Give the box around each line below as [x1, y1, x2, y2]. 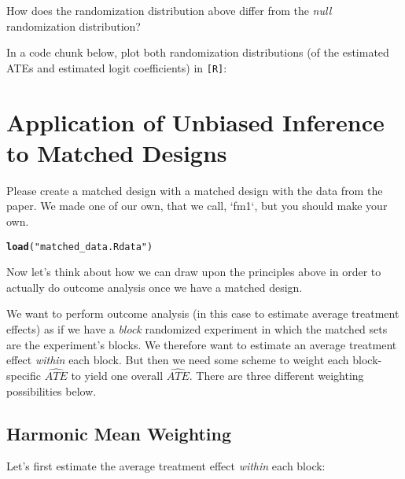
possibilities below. [6, 382, 97, 399]
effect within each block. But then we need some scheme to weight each [6, 352, 349, 368]
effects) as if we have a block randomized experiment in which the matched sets [6, 320, 388, 337]
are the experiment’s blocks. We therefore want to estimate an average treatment [6, 336, 397, 352]
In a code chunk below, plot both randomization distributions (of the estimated [6, 44, 389, 61]
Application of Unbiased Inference [6, 105, 385, 138]
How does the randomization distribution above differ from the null [6, 2, 332, 18]
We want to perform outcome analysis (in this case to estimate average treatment [6, 305, 399, 322]
